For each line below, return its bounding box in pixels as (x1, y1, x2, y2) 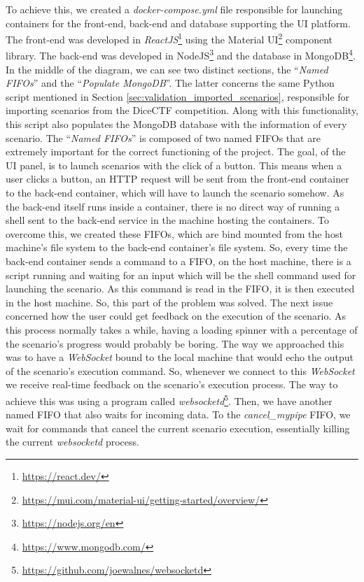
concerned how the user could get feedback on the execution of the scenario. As (6, 308, 346, 323)
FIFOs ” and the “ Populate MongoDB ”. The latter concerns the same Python (6, 76, 335, 90)
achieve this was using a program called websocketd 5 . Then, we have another (6, 391, 332, 408)
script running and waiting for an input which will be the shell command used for (6, 267, 356, 282)
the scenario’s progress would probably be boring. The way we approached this (6, 336, 344, 350)
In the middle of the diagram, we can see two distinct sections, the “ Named (6, 62, 328, 76)
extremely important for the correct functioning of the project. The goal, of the (6, 144, 346, 159)
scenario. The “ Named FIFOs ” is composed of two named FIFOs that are (6, 130, 321, 145)
